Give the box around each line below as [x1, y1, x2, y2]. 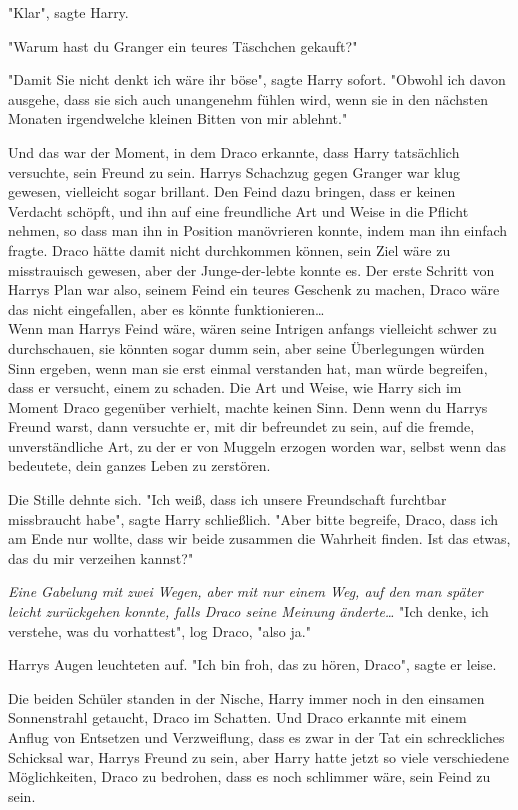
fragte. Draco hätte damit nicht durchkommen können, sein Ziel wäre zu [8, 239, 451, 260]
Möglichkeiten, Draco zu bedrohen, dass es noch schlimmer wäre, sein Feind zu [8, 766, 491, 787]
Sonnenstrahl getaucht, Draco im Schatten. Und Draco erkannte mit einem [8, 707, 467, 728]
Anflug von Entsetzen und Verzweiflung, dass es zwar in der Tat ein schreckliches [8, 727, 505, 747]
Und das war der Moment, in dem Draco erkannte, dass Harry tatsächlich [8, 141, 460, 162]
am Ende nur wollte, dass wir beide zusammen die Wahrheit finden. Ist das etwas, [8, 528, 511, 549]
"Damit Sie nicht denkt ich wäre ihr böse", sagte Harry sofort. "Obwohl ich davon [8, 69, 506, 90]
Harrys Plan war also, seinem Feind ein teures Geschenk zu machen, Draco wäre [8, 279, 500, 300]
